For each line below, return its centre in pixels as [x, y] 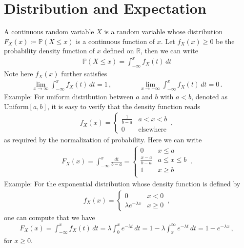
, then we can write [169, 51]
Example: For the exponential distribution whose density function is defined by [122, 183]
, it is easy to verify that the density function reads [123, 106]
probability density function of [50, 51]
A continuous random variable [49, 32]
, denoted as [210, 97]
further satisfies [84, 74]
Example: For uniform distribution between [69, 97]
